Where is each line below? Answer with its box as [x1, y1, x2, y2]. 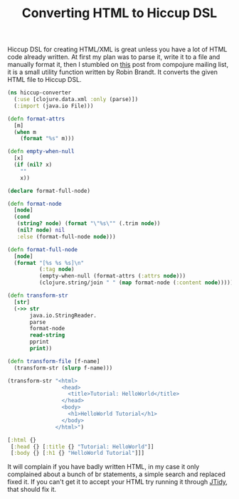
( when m [14, 128, 37, 136]
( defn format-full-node [7, 246, 78, 253]
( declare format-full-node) [7, 187, 91, 194]
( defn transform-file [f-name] [7, 357, 100, 364]
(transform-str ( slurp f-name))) [14, 364, 113, 372]
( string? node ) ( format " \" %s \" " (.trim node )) [16, 220, 161, 227]
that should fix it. [7, 485, 57, 494]
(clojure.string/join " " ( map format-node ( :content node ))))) [38, 279, 234, 286]
